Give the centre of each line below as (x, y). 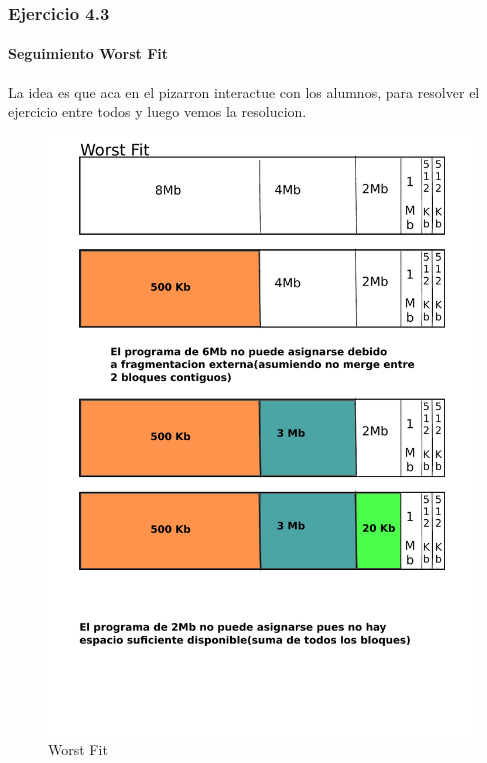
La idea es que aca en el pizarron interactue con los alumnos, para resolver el (244, 91)
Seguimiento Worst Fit (88, 53)
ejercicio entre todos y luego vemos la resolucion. (157, 111)
